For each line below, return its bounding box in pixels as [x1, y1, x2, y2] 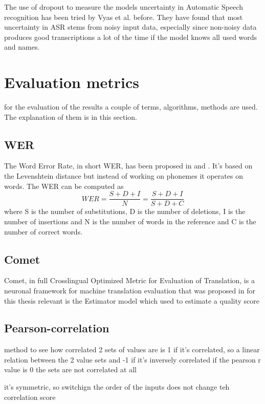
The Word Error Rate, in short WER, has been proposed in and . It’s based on [4, 160, 253, 171]
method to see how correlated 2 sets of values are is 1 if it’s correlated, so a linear [4, 344, 260, 355]
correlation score [4, 391, 56, 402]
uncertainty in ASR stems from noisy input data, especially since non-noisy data [4, 22, 257, 32]
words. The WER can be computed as [4, 180, 124, 191]
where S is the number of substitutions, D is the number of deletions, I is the [4, 206, 246, 217]
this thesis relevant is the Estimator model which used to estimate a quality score [4, 295, 260, 306]
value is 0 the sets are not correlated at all [4, 364, 137, 375]
